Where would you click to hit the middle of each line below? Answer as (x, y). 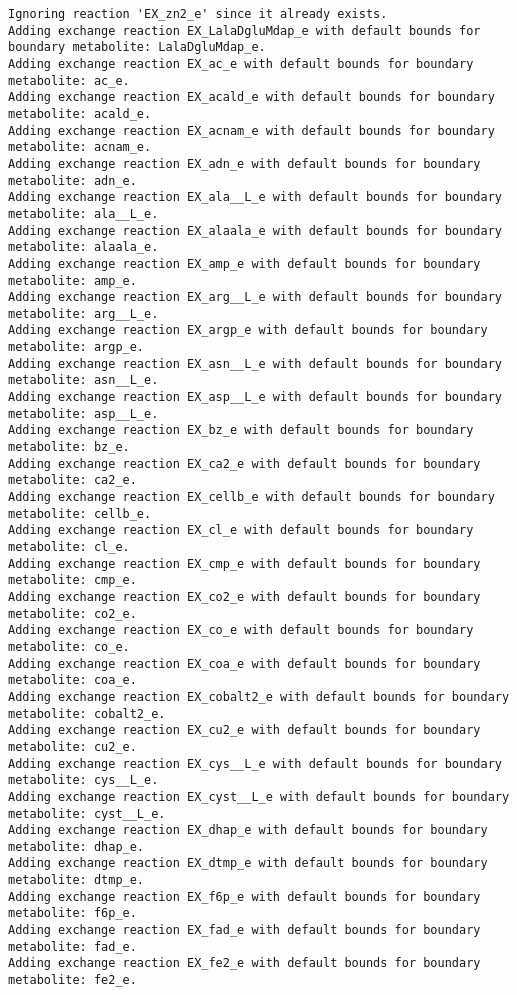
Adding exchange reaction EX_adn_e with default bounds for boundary (244, 163)
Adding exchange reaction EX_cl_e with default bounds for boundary (241, 530)
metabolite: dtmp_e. (76, 880)
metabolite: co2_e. (72, 613)
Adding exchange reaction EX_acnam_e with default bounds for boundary (251, 130)
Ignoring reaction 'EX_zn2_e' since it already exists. (198, 14)
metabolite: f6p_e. (72, 913)
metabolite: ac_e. (69, 80)
